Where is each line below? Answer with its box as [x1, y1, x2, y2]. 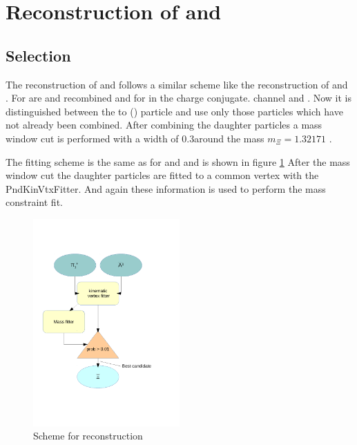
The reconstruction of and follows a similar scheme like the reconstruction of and [6, 77, 348, 91]
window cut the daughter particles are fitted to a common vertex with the [6, 168, 319, 182]
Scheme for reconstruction [33, 428, 143, 443]
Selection [6, 44, 71, 66]
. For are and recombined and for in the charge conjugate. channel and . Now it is [6, 91, 351, 105]
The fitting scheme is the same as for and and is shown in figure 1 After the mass [6, 154, 350, 169]
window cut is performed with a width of [6, 131, 179, 145]
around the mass [194, 131, 264, 145]
